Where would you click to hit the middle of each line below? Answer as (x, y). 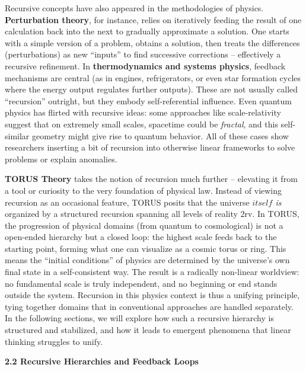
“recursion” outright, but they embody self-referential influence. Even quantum (148, 100)
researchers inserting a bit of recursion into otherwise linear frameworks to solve (150, 147)
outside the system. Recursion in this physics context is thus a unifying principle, (152, 295)
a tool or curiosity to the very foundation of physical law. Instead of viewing (144, 190)
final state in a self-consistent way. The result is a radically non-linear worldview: (152, 272)
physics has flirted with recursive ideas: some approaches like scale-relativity (143, 112)
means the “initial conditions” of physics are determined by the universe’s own (147, 260)
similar (17, 135)
